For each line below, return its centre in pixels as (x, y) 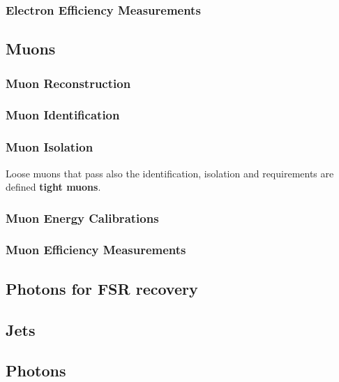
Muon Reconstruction (68, 83)
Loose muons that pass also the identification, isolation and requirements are (170, 173)
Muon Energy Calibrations (82, 218)
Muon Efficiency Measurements (96, 250)
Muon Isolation (50, 147)
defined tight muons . (53, 187)
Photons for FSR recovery (102, 288)
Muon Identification (63, 115)
